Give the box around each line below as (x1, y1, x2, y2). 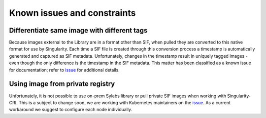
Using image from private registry (9, 79, 115, 88)
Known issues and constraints (9, 7, 136, 18)
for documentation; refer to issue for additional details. (9, 67, 120, 73)
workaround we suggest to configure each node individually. (9, 107, 133, 113)
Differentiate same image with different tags (9, 26, 148, 35)
